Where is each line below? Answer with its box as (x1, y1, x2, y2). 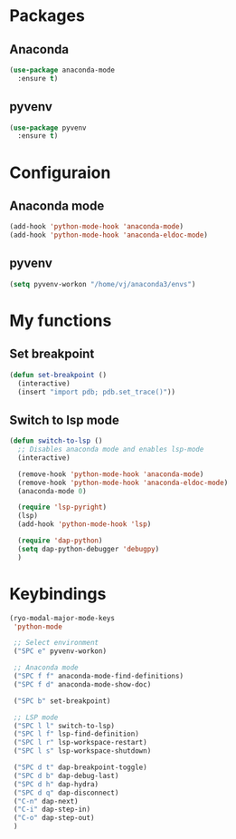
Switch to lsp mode (9, 412, 119, 427)
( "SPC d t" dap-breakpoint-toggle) (13, 763, 147, 772)
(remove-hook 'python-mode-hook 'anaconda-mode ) (17, 469, 204, 479)
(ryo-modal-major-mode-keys (9, 613, 116, 622)
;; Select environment (13, 639, 99, 648)
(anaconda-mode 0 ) (17, 486, 88, 495)
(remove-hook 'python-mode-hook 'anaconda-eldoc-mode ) (17, 478, 229, 487)
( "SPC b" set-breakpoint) (13, 696, 111, 706)
